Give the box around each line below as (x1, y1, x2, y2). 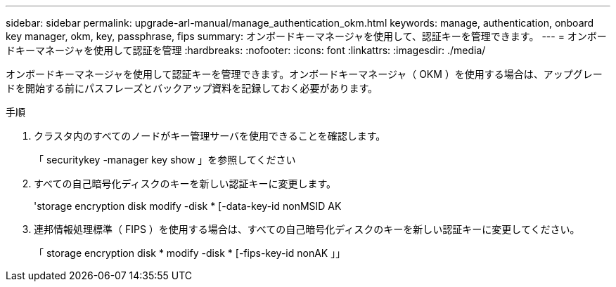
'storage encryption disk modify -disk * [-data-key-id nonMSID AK (34, 200, 342, 212)
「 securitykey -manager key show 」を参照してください (34, 154, 296, 166)
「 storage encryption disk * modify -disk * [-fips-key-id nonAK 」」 (34, 247, 346, 259)
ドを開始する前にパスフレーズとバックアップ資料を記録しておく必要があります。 (6, 82, 378, 94)
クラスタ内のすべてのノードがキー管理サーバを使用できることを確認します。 (34, 130, 386, 142)
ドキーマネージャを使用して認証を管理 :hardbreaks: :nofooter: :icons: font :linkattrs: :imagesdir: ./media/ (6, 44, 486, 56)
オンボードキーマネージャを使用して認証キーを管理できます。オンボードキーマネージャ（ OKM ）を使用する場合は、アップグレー (6, 68, 603, 80)
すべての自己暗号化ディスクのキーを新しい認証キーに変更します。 (34, 178, 337, 189)
